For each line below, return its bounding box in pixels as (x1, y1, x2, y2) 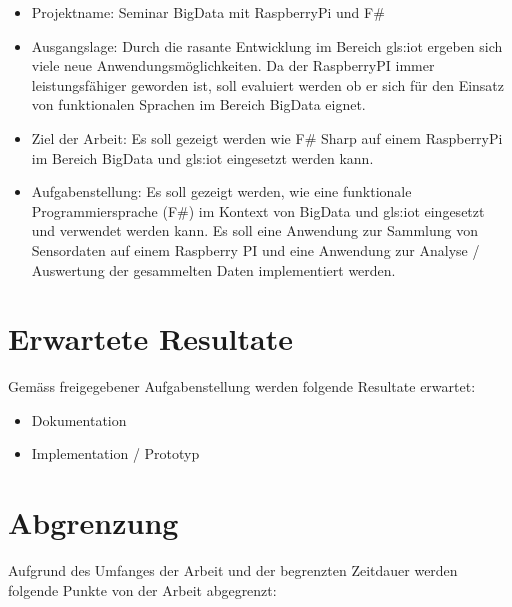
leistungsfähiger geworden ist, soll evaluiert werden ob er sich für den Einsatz (31, 74, 505, 95)
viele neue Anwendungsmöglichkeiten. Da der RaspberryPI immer (31, 55, 435, 76)
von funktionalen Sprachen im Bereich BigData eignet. (31, 94, 366, 115)
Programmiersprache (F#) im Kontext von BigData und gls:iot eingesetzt (31, 200, 485, 221)
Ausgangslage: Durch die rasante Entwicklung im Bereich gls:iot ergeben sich (31, 35, 503, 56)
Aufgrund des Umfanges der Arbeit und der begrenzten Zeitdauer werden (8, 560, 458, 581)
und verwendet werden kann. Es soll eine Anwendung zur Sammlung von (31, 220, 478, 241)
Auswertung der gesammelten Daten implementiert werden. (31, 259, 396, 280)
